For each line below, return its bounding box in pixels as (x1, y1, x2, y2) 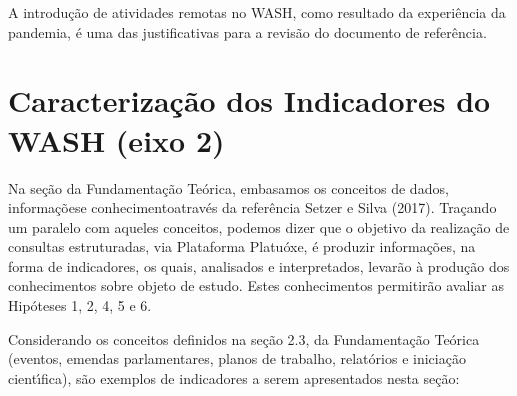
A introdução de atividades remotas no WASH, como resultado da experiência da (8, 2, 506, 22)
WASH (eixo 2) (8, 119, 225, 160)
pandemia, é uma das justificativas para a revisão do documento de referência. (8, 21, 487, 42)
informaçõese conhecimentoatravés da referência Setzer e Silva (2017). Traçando (8, 197, 497, 218)
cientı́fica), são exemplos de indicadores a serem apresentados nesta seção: (8, 367, 460, 388)
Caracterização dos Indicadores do (8, 80, 491, 121)
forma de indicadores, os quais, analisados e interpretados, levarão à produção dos (8, 255, 510, 276)
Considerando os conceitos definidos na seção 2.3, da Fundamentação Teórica (8, 328, 480, 349)
